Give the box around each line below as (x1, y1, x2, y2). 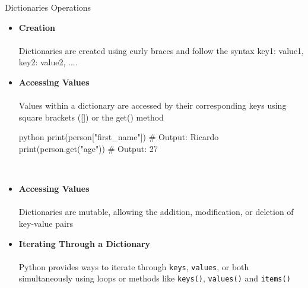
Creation (18, 21, 55, 33)
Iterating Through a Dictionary (18, 237, 151, 249)
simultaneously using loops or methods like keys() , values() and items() (18, 272, 291, 284)
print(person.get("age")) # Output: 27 (18, 142, 158, 154)
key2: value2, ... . (18, 56, 78, 68)
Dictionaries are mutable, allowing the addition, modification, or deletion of (18, 205, 294, 218)
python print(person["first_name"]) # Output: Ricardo (18, 131, 219, 143)
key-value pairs (18, 217, 73, 229)
